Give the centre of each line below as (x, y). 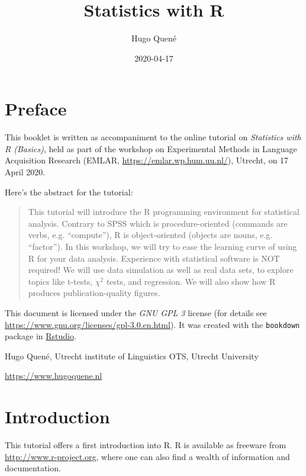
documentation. (33, 468)
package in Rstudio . (41, 336)
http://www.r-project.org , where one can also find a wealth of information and (147, 456)
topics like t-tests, (60, 281)
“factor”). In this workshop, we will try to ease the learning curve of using (162, 246)
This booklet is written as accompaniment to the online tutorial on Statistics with (153, 137)
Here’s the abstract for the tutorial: (69, 192)
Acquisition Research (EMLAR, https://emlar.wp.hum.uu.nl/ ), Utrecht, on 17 (147, 160)
